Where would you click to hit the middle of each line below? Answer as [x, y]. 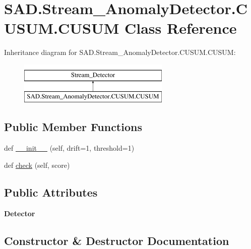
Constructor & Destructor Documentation [117, 240]
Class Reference [180, 28]
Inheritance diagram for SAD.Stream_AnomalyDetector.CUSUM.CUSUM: [120, 52]
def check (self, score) [37, 165]
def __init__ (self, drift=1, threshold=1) [69, 148]
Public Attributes [51, 192]
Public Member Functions [73, 127]
